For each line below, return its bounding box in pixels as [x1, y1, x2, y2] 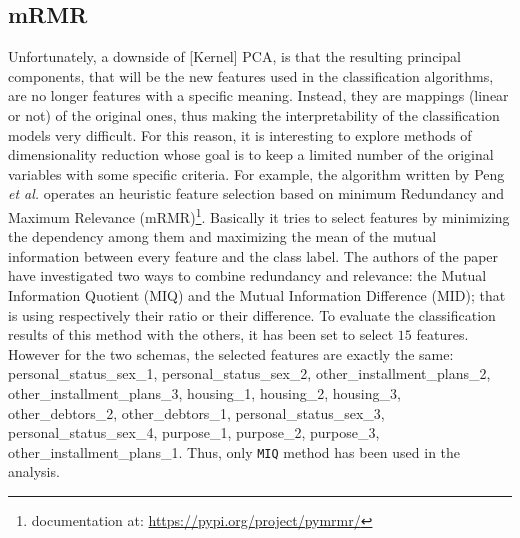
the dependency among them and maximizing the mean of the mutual [8, 226, 437, 247]
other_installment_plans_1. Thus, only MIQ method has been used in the [8, 441, 461, 462]
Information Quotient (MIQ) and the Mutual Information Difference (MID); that [8, 284, 506, 305]
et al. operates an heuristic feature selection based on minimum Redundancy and [8, 183, 505, 204]
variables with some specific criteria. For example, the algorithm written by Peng [8, 163, 505, 184]
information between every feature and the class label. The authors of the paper [8, 245, 499, 266]
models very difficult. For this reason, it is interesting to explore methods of [8, 124, 472, 145]
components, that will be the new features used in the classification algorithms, [8, 65, 494, 86]
